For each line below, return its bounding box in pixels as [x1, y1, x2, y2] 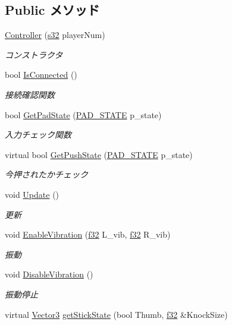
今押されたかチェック [5, 168, 88, 181]
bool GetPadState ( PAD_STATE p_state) [5, 108, 162, 121]
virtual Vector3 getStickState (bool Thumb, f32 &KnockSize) [5, 308, 228, 320]
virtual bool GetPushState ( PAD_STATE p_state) [5, 148, 193, 160]
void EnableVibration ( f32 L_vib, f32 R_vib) [5, 228, 171, 241]
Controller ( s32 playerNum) [5, 29, 105, 41]
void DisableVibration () [5, 268, 93, 280]
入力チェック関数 [5, 128, 71, 141]
